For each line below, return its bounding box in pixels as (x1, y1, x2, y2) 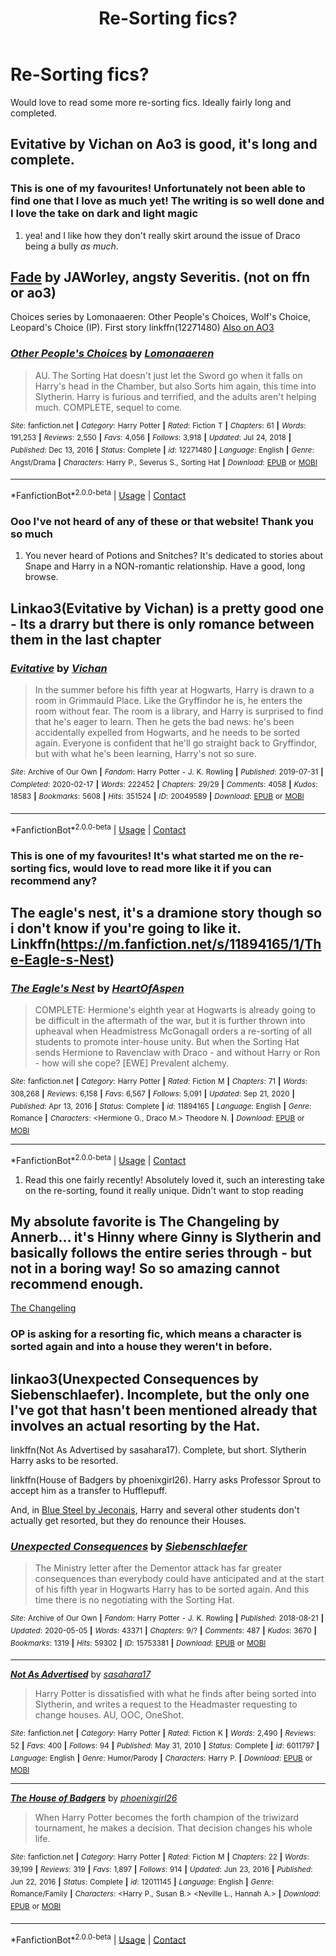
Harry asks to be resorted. (10, 1455, 119, 1467)
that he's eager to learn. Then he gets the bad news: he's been (34, 716, 295, 727)
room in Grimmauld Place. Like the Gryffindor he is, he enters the (34, 695, 303, 706)
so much (10, 527, 53, 541)
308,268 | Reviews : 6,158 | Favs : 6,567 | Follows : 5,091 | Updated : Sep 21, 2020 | (10, 1088, 295, 1099)
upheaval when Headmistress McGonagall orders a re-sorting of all (34, 1025, 312, 1037)
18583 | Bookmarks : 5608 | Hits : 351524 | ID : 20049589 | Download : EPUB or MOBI (10, 792, 305, 802)
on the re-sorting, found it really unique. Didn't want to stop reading (24, 1184, 304, 1196)
